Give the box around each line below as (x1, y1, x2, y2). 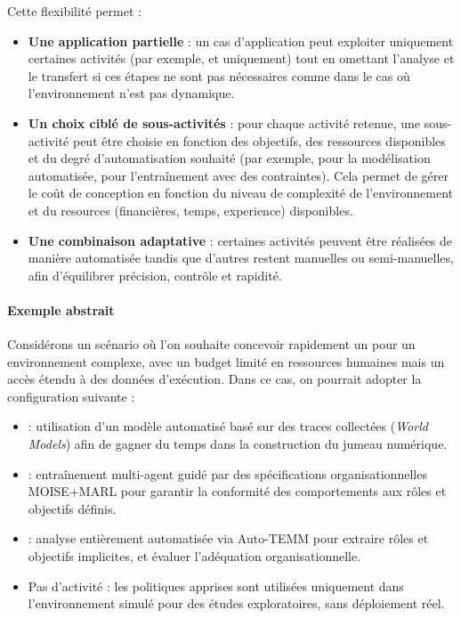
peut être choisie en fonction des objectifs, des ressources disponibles (72, 131, 446, 150)
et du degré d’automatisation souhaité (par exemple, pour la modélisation (28, 149, 431, 167)
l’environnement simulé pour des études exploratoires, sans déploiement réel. (28, 594, 445, 613)
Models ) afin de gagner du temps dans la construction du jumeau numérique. (28, 435, 448, 453)
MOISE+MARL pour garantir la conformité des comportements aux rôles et (28, 482, 447, 500)
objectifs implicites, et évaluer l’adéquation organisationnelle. (28, 547, 361, 565)
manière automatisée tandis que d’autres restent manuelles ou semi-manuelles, (28, 248, 454, 267)
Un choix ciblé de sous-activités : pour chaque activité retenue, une (28, 113, 420, 132)
